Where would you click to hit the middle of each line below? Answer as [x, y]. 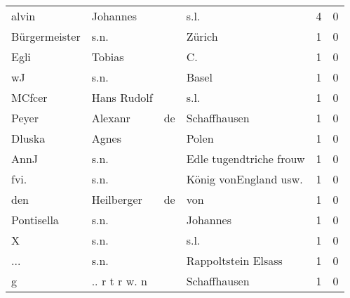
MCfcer [29, 97]
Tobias [108, 57]
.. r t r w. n [119, 281]
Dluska [28, 138]
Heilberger [117, 199]
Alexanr [111, 118]
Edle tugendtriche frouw [245, 158]
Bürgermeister [46, 36]
